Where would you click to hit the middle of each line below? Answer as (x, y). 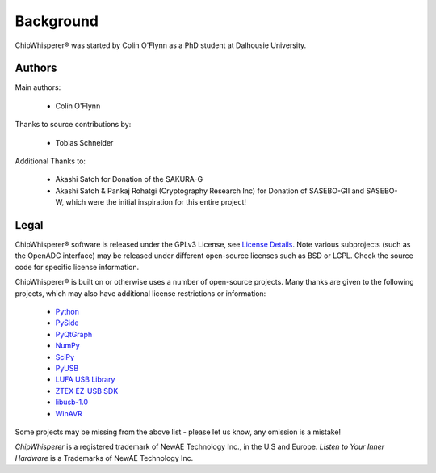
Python (67, 312)
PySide (67, 323)
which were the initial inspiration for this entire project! (156, 202)
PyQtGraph (74, 334)
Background (57, 21)
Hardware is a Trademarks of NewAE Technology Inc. (104, 458)
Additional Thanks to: (50, 161)
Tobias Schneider (84, 142)
